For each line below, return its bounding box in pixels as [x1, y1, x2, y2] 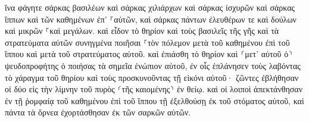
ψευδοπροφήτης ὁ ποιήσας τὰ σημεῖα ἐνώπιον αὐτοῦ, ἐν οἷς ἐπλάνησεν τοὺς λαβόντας [5, 59, 301, 71]
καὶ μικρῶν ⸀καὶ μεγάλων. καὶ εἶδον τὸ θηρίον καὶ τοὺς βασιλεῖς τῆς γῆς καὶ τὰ [5, 24, 279, 37]
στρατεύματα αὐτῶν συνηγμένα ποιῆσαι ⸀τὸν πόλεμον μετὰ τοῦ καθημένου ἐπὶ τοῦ [5, 36, 290, 48]
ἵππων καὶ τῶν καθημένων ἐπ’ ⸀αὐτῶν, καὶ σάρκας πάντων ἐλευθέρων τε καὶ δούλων [5, 12, 296, 25]
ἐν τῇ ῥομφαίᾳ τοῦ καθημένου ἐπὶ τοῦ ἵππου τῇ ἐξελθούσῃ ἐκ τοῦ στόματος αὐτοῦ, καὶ [5, 94, 304, 107]
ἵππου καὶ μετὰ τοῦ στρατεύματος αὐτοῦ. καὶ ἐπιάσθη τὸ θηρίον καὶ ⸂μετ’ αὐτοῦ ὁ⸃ [5, 48, 293, 60]
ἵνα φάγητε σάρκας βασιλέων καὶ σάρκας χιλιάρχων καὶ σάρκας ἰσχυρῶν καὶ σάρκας [5, 1, 295, 13]
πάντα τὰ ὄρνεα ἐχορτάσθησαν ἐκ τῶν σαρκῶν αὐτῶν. [5, 106, 191, 118]
